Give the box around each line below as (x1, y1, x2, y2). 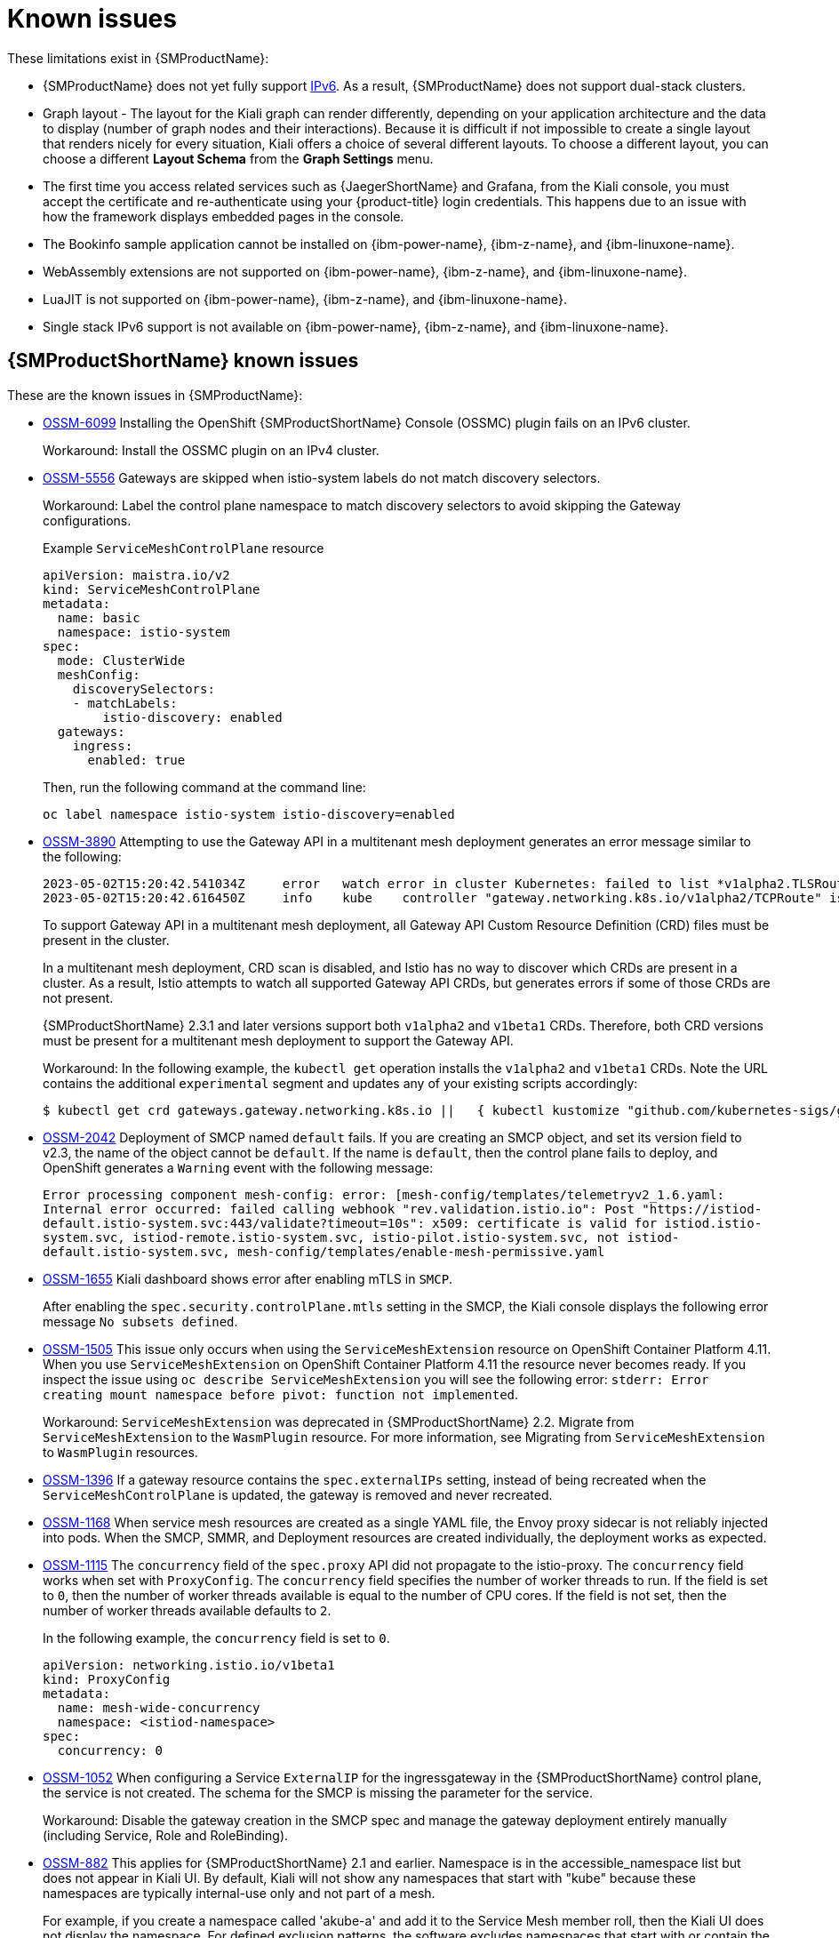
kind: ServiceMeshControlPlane (43, 581, 260, 597)
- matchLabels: (72, 695, 178, 710)
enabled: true (87, 752, 186, 767)
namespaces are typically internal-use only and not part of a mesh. (43, 1885, 435, 1901)
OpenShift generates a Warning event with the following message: (43, 1159, 434, 1175)
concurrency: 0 (57, 1742, 163, 1758)
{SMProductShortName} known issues (7, 349, 359, 372)
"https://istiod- (642, 1201, 763, 1216)
